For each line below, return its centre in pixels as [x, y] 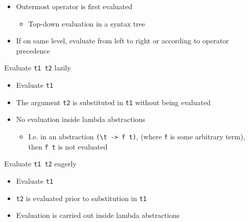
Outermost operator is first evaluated [74, 6]
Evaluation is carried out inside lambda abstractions [98, 215]
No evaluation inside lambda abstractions [81, 119]
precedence [33, 50]
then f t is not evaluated [68, 146]
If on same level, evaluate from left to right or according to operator [122, 41]
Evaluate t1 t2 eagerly [40, 164]
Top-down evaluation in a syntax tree [87, 23]
